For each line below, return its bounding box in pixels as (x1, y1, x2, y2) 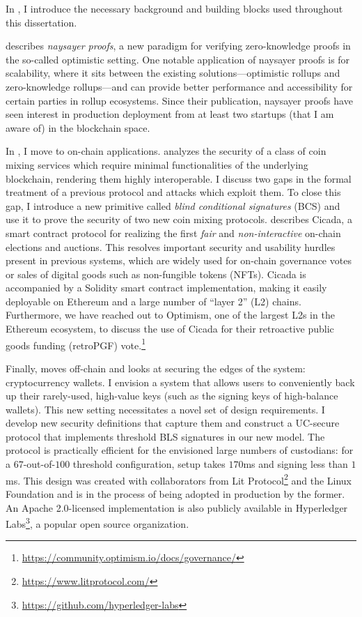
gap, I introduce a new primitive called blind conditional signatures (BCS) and (6, 198, 340, 213)
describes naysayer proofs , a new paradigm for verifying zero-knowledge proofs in (6, 38, 351, 53)
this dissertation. (6, 15, 77, 29)
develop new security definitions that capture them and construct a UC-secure (6, 416, 340, 430)
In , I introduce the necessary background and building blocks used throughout (6, 1, 343, 15)
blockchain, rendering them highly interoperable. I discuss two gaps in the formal (6, 171, 352, 185)
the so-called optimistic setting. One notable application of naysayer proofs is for (6, 52, 350, 66)
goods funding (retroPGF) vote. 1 (6, 335, 145, 352)
